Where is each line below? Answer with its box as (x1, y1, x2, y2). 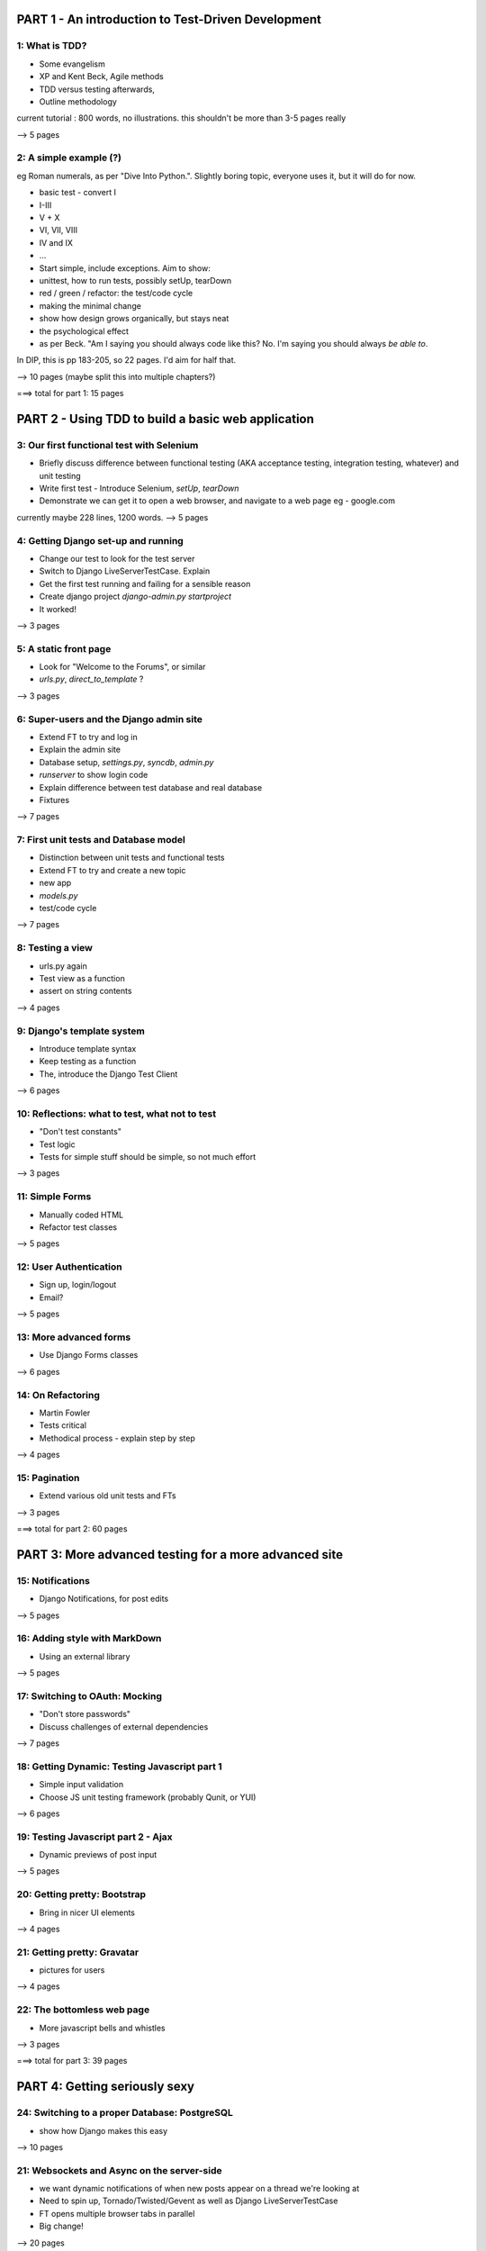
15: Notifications (16, 1574, 90, 1587)
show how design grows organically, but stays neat (39, 313, 229, 324)
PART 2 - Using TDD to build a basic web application (16, 411, 315, 427)
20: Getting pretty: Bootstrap (16, 1888, 147, 1901)
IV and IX (39, 237, 74, 248)
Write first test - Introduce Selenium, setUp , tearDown (39, 483, 239, 494)
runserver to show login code (39, 770, 148, 781)
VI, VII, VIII (39, 225, 78, 236)
